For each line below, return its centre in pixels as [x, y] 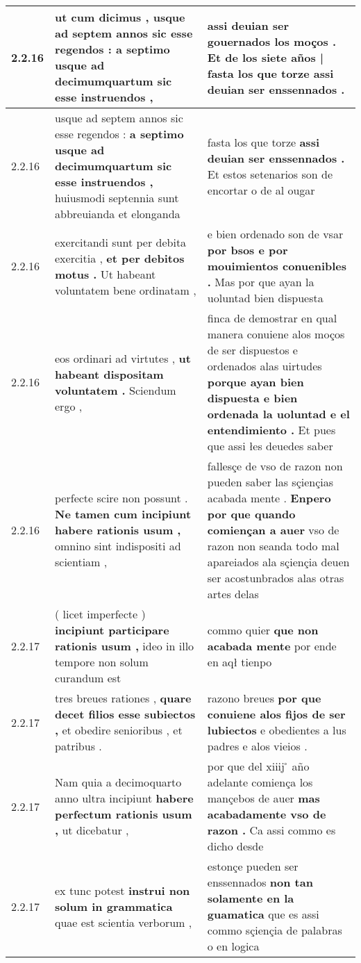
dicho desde [235, 846]
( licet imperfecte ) [100, 614]
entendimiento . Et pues [271, 430]
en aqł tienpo [240, 662]
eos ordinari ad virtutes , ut [123, 358]
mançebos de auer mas [263, 798]
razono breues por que [264, 698]
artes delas [233, 594]
